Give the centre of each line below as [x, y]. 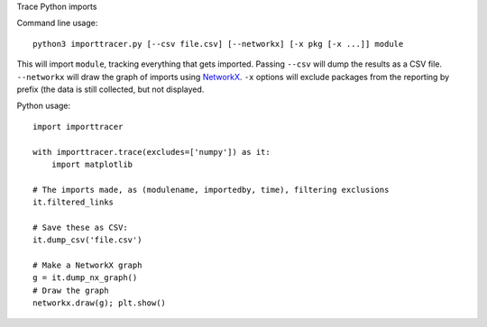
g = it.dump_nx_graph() [85, 278]
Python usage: [44, 106]
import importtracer [78, 127]
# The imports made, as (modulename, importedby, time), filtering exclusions [211, 190]
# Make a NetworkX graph [87, 265]
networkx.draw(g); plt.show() [100, 303]
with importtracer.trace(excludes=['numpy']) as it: [152, 152]
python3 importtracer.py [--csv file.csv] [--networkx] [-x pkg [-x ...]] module [218, 44]
